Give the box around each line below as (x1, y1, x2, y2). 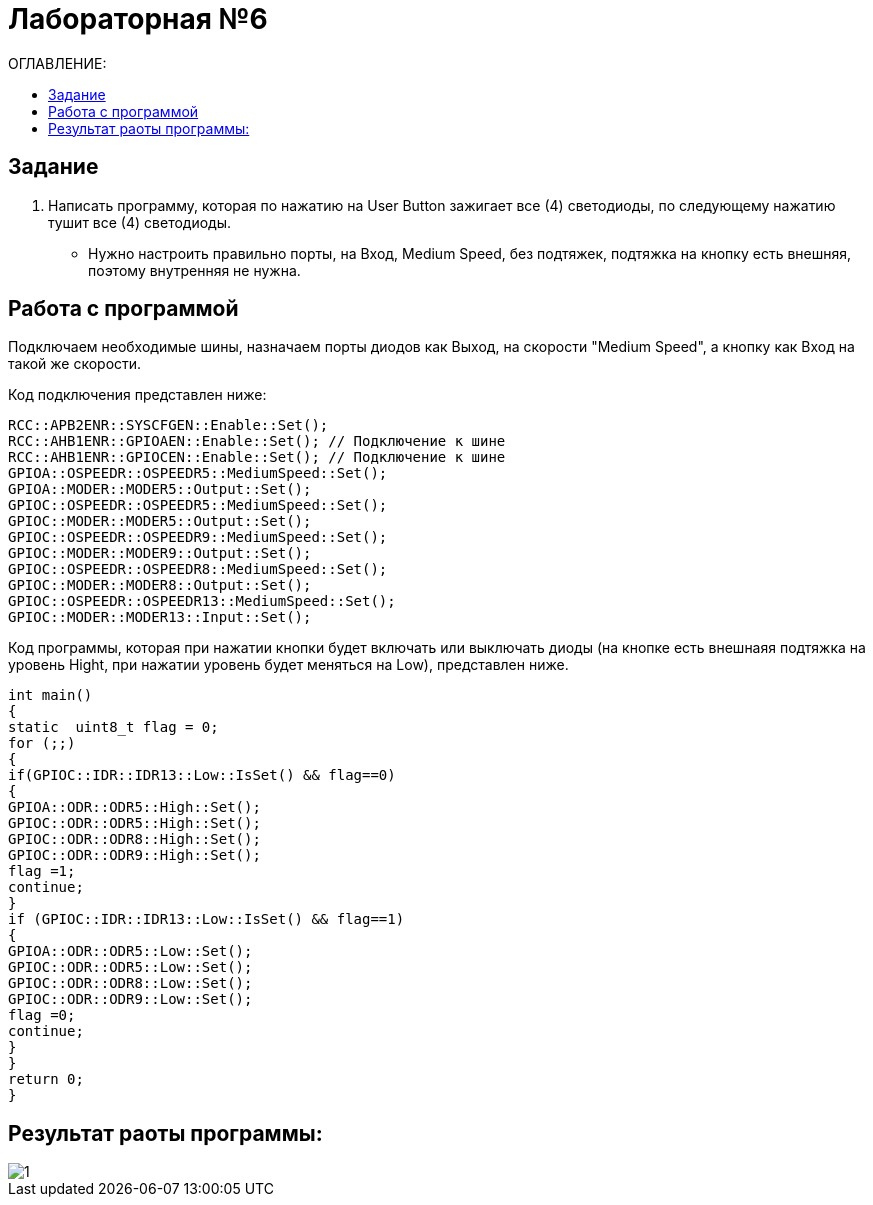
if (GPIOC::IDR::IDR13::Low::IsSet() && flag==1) (8, 911, 405, 928)
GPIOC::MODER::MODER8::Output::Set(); (8, 577, 312, 594)
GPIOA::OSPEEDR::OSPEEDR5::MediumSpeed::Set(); (8, 465, 388, 482)
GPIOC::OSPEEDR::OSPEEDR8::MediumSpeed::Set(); (8, 561, 388, 578)
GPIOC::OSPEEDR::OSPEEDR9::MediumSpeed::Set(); (8, 529, 388, 546)
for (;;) (8, 735, 76, 752)
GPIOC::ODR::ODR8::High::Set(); (8, 831, 261, 848)
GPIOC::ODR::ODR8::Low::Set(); (8, 975, 253, 992)
